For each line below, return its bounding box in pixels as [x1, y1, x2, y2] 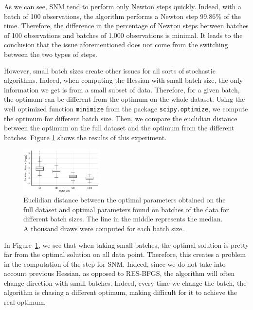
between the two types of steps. [4, 49, 97, 59]
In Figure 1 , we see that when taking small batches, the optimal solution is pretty [4, 239, 249, 250]
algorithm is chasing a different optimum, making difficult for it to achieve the [4, 287, 237, 297]
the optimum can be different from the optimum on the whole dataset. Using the [4, 94, 245, 104]
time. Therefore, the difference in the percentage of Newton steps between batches [4, 20, 249, 31]
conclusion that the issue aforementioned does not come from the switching [4, 39, 228, 50]
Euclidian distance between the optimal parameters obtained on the [23, 195, 226, 205]
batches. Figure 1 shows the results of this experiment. [4, 132, 167, 142]
